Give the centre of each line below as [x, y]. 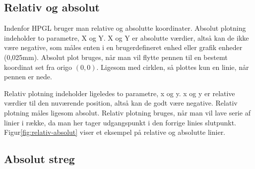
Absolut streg [39, 159]
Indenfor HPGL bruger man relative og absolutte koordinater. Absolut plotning [125, 28]
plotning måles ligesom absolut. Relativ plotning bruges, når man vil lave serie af [127, 112]
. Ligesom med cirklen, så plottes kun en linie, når [173, 67]
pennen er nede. [28, 77]
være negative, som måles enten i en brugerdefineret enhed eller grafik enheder [123, 47]
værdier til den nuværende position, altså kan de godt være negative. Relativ [121, 103]
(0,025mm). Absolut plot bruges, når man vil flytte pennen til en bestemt [116, 57]
